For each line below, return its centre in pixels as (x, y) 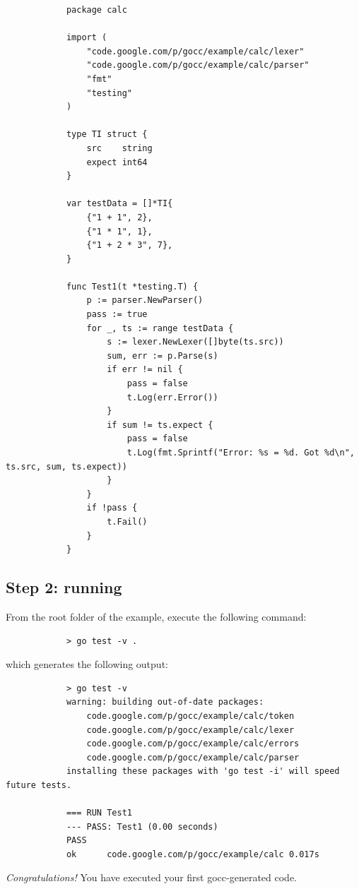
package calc (96, 10)
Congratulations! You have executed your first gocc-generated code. (152, 877)
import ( (87, 38)
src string (119, 148)
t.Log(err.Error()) (172, 397)
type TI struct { (107, 135)
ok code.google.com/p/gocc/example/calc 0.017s (193, 854)
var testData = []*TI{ (119, 204)
